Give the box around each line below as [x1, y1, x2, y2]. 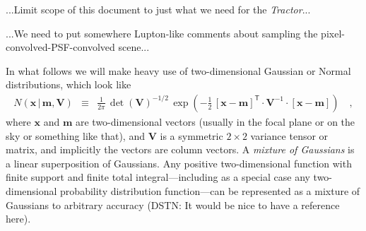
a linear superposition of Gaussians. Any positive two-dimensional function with [6, 155, 352, 170]
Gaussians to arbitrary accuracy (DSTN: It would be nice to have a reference [6, 197, 340, 212]
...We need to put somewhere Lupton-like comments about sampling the [6, 25, 318, 40]
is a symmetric [160, 128, 223, 143]
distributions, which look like [6, 77, 131, 92]
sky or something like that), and [6, 128, 145, 143]
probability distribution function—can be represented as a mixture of [60, 183, 360, 198]
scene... [118, 40, 150, 54]
